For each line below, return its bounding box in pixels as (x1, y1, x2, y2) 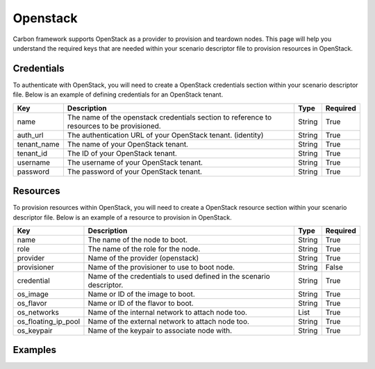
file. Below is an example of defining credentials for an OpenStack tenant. (12, 90, 224, 99)
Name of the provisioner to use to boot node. (87, 262, 235, 272)
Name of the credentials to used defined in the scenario (87, 271, 270, 281)
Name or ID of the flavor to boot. (87, 298, 194, 308)
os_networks (17, 307, 59, 317)
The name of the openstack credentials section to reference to (67, 112, 272, 122)
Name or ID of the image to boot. (87, 289, 196, 299)
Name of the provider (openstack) (87, 253, 199, 263)
